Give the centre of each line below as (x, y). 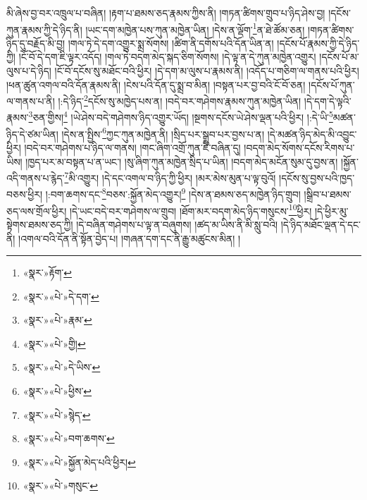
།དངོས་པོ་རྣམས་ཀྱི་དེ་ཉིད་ (318, 43)
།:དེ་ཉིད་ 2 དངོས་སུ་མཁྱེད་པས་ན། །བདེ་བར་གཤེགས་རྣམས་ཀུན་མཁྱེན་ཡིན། (180, 100)
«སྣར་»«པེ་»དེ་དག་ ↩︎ (61, 296)
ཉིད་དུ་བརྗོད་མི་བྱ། (36, 43)
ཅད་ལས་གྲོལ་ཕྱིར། (37, 211)
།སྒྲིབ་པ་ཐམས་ (328, 194)
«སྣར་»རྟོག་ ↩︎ (47, 273)
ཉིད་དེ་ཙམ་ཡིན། (32, 134)
